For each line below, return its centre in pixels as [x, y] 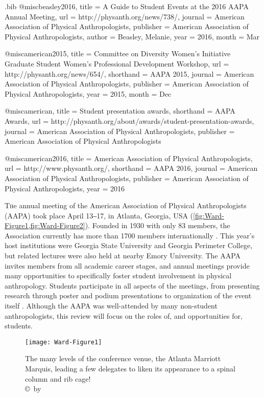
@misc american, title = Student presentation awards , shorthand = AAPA [120, 111]
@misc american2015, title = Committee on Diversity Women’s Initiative [118, 53]
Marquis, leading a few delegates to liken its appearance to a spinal [130, 369]
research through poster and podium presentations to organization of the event [128, 295]
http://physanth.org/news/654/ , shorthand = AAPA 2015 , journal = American [129, 73]
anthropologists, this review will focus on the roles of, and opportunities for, [124, 315]
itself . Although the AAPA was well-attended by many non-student [111, 306]
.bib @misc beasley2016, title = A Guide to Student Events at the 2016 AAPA [127, 6]
